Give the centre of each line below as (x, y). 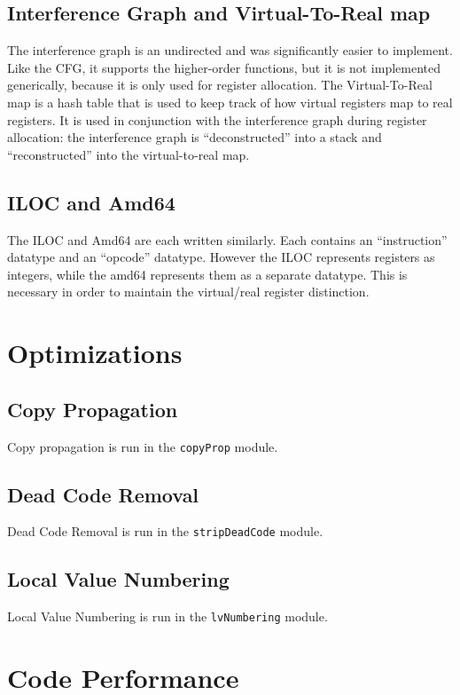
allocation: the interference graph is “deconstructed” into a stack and (195, 137)
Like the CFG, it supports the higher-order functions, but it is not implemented (224, 67)
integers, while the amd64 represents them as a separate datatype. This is (207, 274)
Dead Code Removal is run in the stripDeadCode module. (165, 531)
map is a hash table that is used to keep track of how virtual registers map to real (230, 102)
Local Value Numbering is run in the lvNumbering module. (168, 616)
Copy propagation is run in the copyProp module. (143, 446)
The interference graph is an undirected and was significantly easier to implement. (230, 50)
